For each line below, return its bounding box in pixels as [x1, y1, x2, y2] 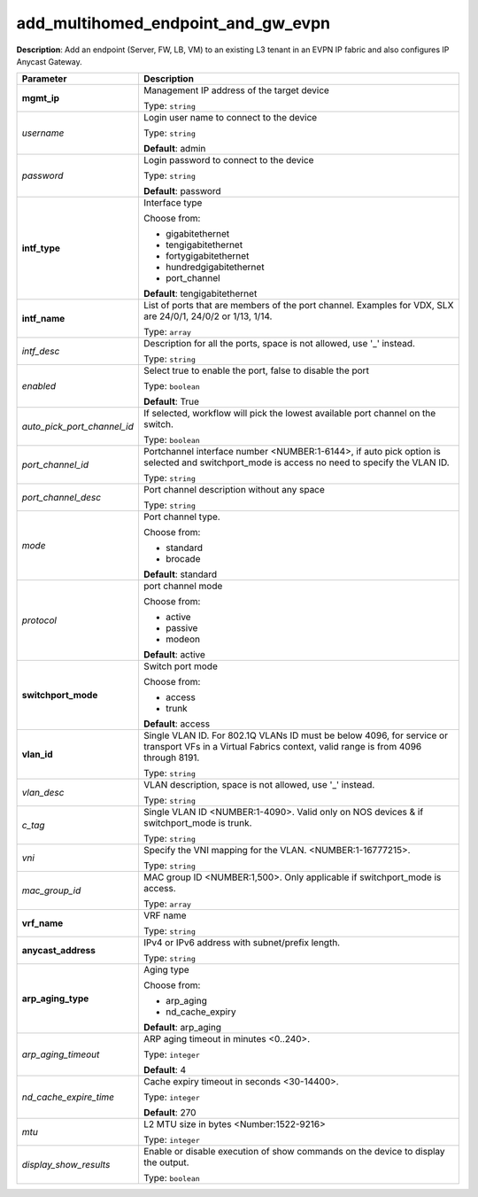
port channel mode [143, 580, 223, 593]
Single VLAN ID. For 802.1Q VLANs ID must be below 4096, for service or [143, 729, 449, 742]
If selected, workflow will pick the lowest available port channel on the [143, 408, 436, 420]
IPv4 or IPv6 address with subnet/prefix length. [143, 937, 341, 949]
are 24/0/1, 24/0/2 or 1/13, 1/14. [143, 310, 273, 323]
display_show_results [21, 1159, 111, 1171]
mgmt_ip [21, 92, 60, 105]
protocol [21, 614, 58, 626]
